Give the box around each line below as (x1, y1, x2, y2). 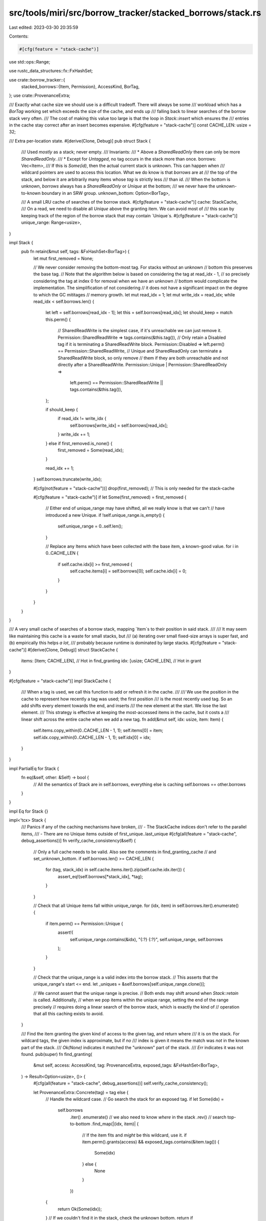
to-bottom (70, 1121, 90, 1127)
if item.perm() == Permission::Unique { (45, 921, 123, 926)
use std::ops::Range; (9, 59, 51, 64)
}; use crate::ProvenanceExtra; (9, 93, 71, 99)
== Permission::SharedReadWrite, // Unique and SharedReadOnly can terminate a (57, 348, 222, 354)
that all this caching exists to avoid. (33, 1011, 104, 1017)
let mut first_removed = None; (33, 255, 94, 261)
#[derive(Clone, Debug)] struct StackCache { (27, 647, 118, 653)
